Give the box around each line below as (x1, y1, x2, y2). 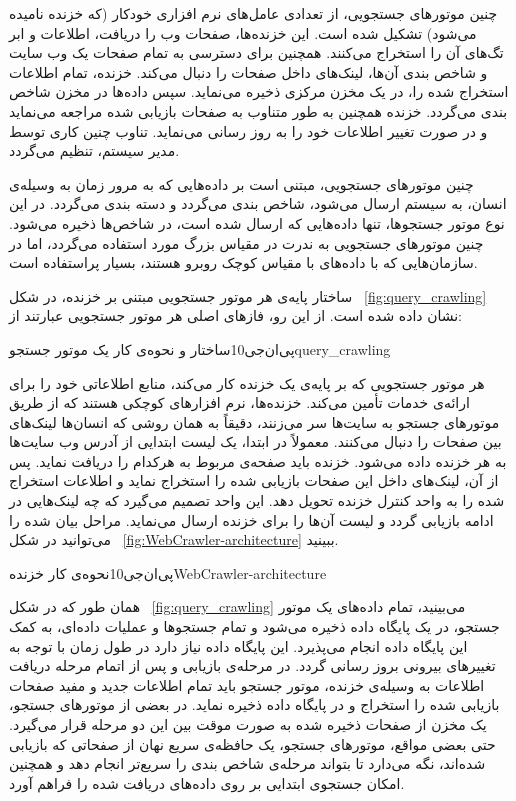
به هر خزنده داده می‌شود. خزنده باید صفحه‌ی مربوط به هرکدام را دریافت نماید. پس (9, 450, 507, 471)
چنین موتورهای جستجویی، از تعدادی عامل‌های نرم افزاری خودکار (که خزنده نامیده (9, 3, 498, 23)
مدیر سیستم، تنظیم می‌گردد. (9, 140, 180, 161)
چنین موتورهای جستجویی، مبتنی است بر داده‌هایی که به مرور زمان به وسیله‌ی (9, 173, 474, 194)
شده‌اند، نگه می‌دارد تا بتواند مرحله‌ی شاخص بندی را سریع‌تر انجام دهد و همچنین (9, 753, 486, 774)
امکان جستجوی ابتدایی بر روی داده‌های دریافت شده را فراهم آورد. (9, 772, 405, 793)
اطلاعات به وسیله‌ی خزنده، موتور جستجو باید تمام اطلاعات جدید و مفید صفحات (9, 674, 485, 695)
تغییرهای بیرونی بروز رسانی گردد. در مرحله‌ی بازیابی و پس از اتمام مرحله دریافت (9, 655, 496, 676)
